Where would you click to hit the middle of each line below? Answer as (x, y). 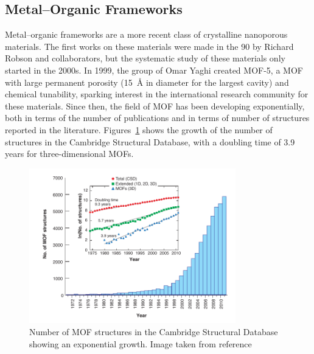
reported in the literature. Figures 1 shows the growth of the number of (139, 129)
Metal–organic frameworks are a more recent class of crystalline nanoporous (146, 34)
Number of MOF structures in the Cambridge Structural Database (154, 331)
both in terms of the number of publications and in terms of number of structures (157, 118)
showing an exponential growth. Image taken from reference (141, 343)
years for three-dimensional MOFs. (69, 154)
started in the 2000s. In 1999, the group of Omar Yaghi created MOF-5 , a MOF (154, 70)
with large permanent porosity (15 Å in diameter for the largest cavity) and (147, 82)
